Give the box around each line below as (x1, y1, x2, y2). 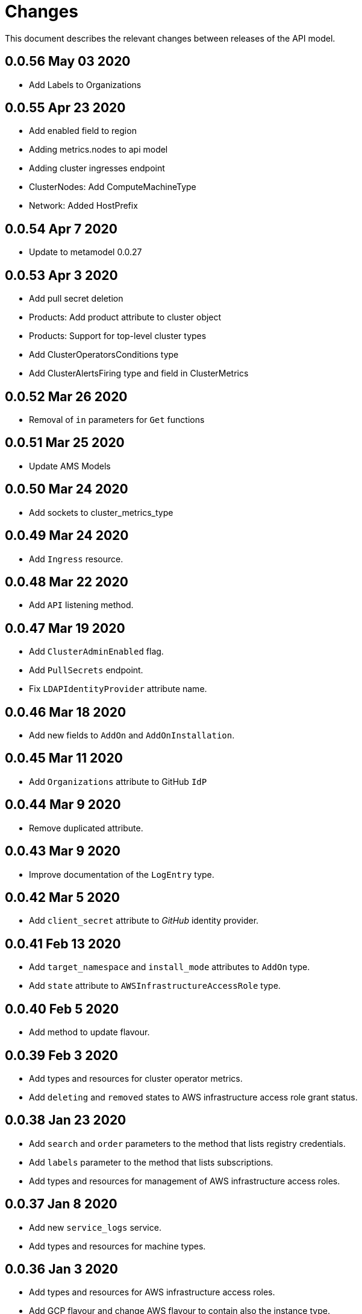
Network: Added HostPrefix (29, 200, 138, 211)
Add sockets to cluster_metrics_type (29, 507, 173, 518)
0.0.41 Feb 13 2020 (5, 936, 121, 951)
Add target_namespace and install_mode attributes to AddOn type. (29, 962, 310, 973)
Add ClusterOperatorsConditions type (29, 349, 179, 360)
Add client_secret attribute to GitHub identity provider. (29, 915, 259, 926)
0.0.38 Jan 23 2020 (5, 1112, 126, 1128)
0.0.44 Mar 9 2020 (5, 797, 121, 813)
